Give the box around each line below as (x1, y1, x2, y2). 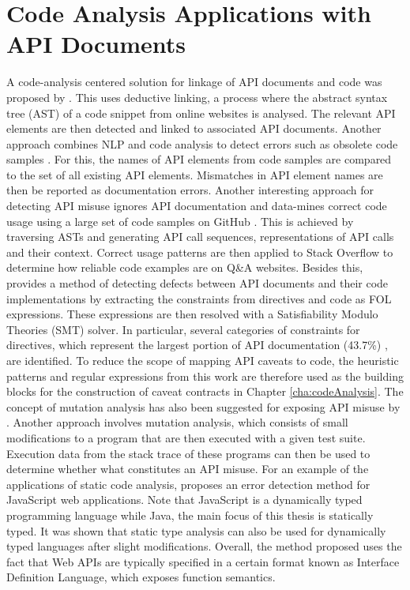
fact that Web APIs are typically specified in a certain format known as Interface (6, 553, 400, 569)
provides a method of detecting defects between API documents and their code (6, 275, 389, 291)
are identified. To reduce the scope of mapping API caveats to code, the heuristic (6, 352, 399, 368)
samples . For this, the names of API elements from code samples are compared (6, 151, 392, 167)
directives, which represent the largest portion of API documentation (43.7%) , (6, 336, 388, 353)
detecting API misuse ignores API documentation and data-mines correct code (6, 197, 387, 214)
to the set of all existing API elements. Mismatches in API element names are (6, 166, 383, 182)
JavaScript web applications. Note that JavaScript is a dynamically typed (6, 491, 363, 508)
